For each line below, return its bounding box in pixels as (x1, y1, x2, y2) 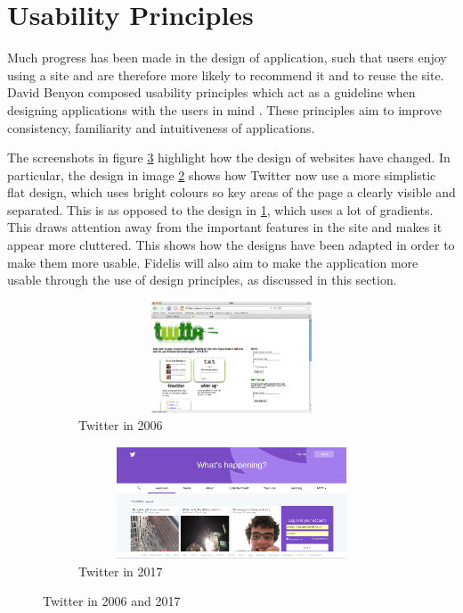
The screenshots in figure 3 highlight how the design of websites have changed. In (7, 148, 451, 167)
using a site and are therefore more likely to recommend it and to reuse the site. (7, 65, 444, 84)
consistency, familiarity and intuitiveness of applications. (7, 118, 315, 137)
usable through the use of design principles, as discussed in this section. (7, 270, 397, 289)
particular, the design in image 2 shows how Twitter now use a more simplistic (7, 165, 436, 184)
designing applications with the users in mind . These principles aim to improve (7, 100, 442, 119)
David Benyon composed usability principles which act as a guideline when (7, 83, 416, 102)
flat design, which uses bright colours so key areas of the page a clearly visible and (7, 183, 456, 202)
